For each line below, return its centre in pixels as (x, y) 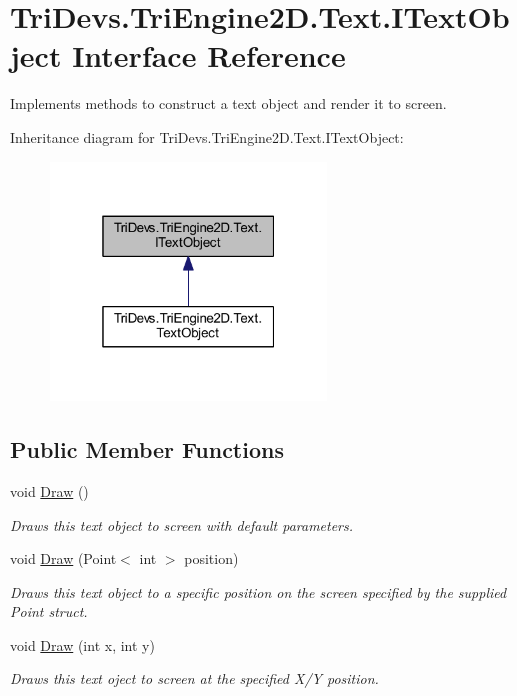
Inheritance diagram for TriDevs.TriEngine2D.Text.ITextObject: (207, 136)
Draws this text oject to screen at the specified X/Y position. (194, 678)
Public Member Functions (147, 449)
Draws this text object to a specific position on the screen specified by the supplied (258, 591)
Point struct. (49, 611)
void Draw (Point (63, 558)
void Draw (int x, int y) (82, 644)
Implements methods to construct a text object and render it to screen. (228, 103)
